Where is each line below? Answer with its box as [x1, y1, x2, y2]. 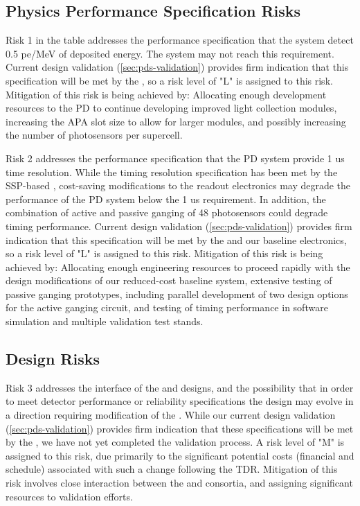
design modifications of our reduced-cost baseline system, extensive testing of [6, 273, 332, 288]
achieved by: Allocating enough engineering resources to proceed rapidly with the [6, 259, 350, 274]
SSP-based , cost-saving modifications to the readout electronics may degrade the [6, 178, 351, 193]
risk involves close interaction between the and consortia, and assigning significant [6, 476, 353, 490]
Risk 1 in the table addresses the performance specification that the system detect [6, 33, 354, 47]
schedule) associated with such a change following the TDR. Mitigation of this [6, 462, 338, 476]
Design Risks [6, 348, 100, 369]
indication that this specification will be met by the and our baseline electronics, [6, 232, 347, 247]
